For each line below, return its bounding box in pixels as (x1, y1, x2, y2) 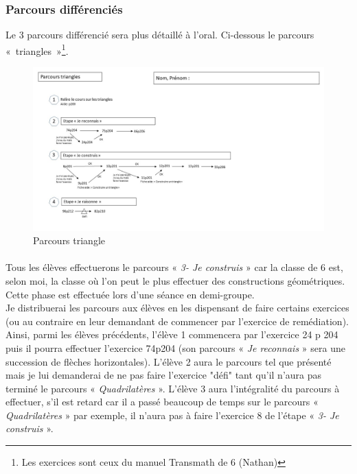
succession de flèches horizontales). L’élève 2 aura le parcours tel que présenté (5, 354, 332, 368)
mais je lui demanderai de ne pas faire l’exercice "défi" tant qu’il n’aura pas (5, 368, 322, 382)
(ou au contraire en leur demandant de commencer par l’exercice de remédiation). (5, 313, 349, 328)
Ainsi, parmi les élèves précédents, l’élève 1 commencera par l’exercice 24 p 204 (5, 327, 338, 342)
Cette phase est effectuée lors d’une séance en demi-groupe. (5, 287, 255, 301)
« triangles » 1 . (5, 41, 69, 58)
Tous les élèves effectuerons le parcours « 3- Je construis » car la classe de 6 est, (5, 260, 343, 274)
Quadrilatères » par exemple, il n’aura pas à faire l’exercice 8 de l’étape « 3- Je (5, 407, 339, 422)
